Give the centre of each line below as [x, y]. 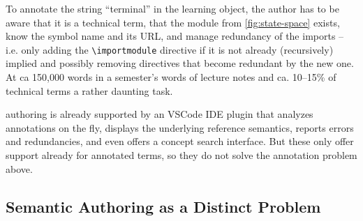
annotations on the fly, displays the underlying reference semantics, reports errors [180, 127]
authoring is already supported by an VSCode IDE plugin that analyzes [160, 114]
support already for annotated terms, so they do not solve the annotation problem [181, 155]
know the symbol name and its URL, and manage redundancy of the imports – [175, 36]
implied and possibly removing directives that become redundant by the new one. [180, 63]
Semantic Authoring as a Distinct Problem [163, 206]
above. [19, 168]
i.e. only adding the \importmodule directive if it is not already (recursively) [170, 49]
